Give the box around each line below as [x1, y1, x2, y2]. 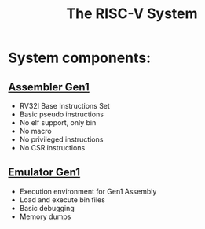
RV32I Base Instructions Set [19, 102, 110, 110]
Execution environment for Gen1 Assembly [19, 187, 157, 196]
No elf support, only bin [19, 118, 97, 127]
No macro [19, 127, 53, 135]
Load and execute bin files [19, 194, 106, 205]
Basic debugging [19, 203, 75, 212]
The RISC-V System [66, 5, 198, 23]
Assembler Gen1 [8, 80, 90, 94]
